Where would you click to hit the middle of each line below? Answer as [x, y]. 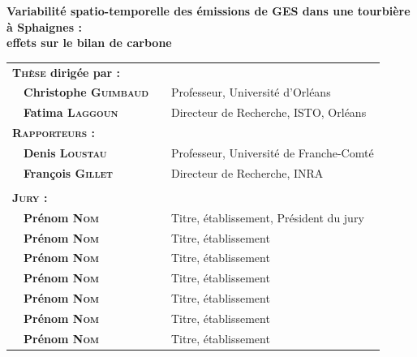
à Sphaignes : [44, 26]
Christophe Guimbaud [86, 92]
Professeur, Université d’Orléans [251, 92]
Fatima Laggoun [71, 112]
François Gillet [69, 172]
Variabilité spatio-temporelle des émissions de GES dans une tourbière [208, 11]
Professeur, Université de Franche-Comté [273, 152]
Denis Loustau [65, 152]
